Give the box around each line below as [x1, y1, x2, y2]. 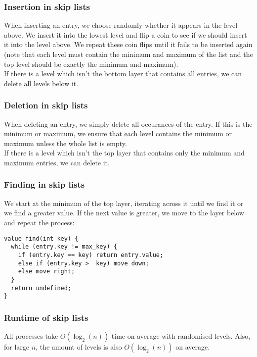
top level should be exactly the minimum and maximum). [4, 58, 178, 69]
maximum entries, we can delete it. [4, 157, 110, 167]
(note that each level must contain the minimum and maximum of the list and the [4, 49, 253, 59]
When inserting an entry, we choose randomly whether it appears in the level [4, 20, 238, 30]
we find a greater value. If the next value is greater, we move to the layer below [4, 207, 244, 218]
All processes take [4, 331, 58, 341]
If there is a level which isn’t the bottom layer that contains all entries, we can [4, 68, 242, 79]
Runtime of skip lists [4, 311, 88, 323]
